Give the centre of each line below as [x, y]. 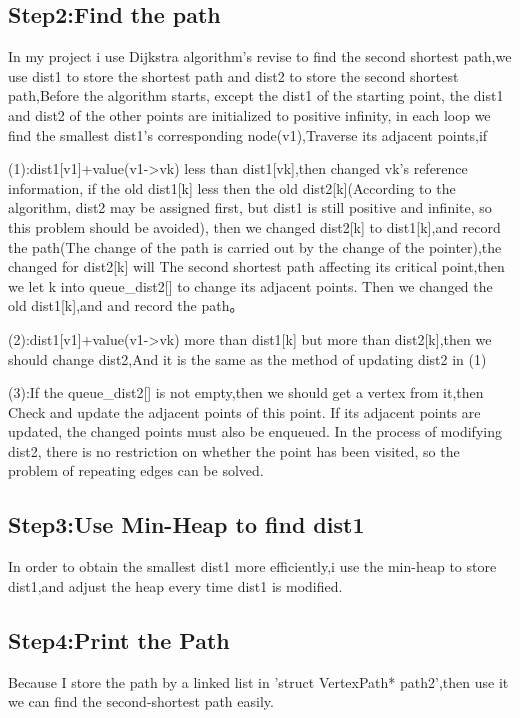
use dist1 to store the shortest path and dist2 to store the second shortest [233, 75]
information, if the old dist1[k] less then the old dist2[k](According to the [232, 187]
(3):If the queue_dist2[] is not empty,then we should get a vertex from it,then [246, 392]
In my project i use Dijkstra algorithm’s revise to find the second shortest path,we [260, 56]
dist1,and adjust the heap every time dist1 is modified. [175, 585]
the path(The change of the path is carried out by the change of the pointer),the [255, 246]
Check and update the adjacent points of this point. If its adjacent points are [244, 411]
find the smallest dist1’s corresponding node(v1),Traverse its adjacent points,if [248, 134]
